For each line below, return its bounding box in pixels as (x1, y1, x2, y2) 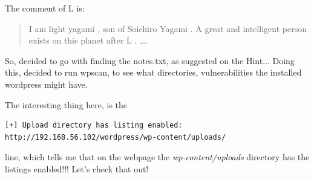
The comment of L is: (5, 2, 85, 14)
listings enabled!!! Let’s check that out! (5, 162, 149, 175)
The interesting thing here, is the (5, 98, 128, 111)
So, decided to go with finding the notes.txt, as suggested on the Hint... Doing (5, 54, 295, 67)
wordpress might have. (5, 77, 88, 90)
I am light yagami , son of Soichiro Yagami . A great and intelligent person (28, 22, 307, 34)
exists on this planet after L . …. (28, 34, 148, 47)
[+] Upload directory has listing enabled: (5, 121, 183, 130)
